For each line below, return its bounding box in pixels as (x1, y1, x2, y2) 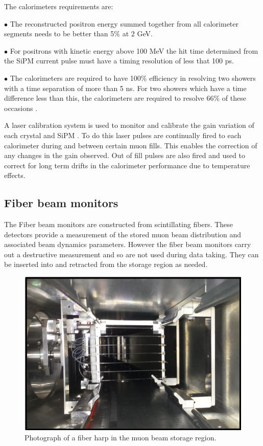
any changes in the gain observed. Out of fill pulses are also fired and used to (4, 150, 245, 161)
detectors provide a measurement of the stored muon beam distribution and (4, 229, 242, 239)
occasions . (4, 102, 38, 113)
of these (222, 93, 246, 103)
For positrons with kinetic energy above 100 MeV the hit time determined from (10, 45, 258, 56)
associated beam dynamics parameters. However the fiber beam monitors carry (4, 239, 251, 250)
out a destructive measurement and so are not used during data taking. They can (4, 249, 259, 259)
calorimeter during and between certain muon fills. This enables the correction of (4, 140, 257, 150)
